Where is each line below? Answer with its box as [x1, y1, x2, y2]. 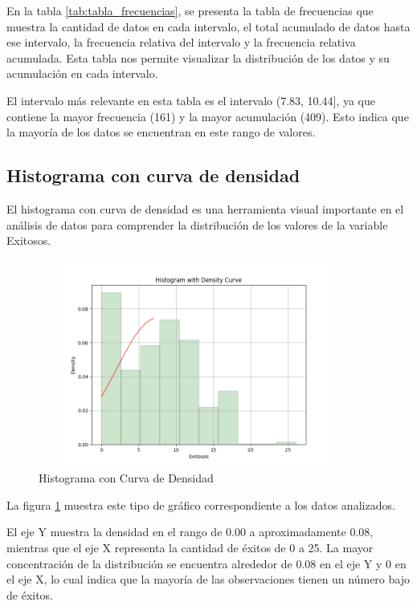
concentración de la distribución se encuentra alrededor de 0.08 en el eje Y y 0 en [6, 555, 407, 571]
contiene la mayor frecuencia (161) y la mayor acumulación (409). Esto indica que [6, 108, 409, 124]
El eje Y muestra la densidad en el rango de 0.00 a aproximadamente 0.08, [6, 523, 374, 540]
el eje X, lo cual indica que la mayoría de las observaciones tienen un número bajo [6, 571, 410, 588]
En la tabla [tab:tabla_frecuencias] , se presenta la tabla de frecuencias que [6, 2, 374, 18]
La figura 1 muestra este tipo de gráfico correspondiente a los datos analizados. [6, 496, 395, 513]
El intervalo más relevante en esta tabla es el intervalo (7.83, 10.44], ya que [6, 92, 375, 108]
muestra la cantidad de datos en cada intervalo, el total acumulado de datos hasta [6, 18, 411, 35]
